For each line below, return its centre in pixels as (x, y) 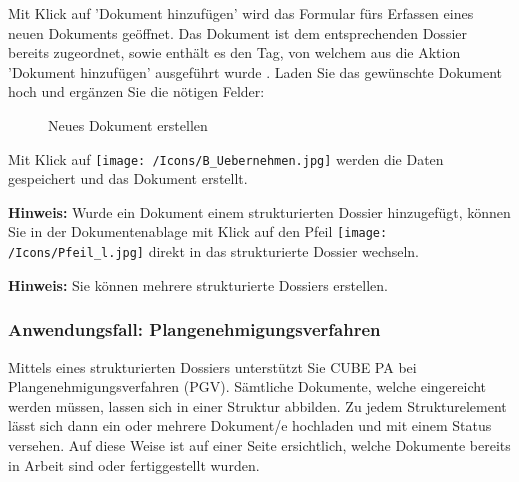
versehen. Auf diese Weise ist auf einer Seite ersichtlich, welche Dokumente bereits (259, 444)
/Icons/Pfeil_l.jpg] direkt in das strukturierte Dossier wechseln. (213, 251)
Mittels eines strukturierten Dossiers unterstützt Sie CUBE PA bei (212, 366)
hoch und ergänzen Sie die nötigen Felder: (136, 91)
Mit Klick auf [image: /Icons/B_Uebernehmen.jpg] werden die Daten (226, 158)
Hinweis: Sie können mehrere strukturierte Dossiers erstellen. (198, 284)
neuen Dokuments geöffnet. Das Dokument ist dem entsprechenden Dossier (237, 32)
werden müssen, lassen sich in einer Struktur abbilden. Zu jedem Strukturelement (257, 405)
